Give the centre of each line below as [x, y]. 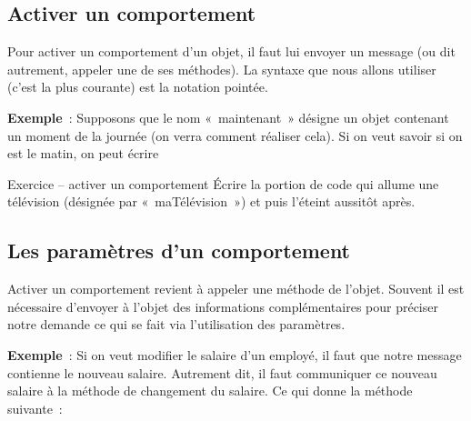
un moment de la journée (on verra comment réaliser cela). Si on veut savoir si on [235, 135]
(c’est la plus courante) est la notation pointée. [138, 87]
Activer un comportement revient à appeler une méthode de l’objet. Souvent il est [236, 289]
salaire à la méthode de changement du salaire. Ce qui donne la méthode [210, 391]
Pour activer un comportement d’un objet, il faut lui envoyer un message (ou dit [231, 51]
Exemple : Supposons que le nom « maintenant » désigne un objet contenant [228, 117]
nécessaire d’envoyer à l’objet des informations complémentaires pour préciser [223, 306]
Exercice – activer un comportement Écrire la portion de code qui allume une [223, 183]
